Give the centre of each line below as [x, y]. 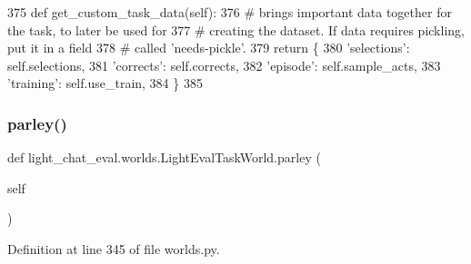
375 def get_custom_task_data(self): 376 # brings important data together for [230, 12]
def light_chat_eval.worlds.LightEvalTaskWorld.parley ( [164, 157]
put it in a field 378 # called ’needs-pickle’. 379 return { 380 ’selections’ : [209, 48]
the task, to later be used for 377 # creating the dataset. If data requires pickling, [236, 29]
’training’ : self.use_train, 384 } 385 [105, 83]
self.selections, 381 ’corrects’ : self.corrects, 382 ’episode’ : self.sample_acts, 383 [224, 65]
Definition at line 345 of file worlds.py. [114, 248]
